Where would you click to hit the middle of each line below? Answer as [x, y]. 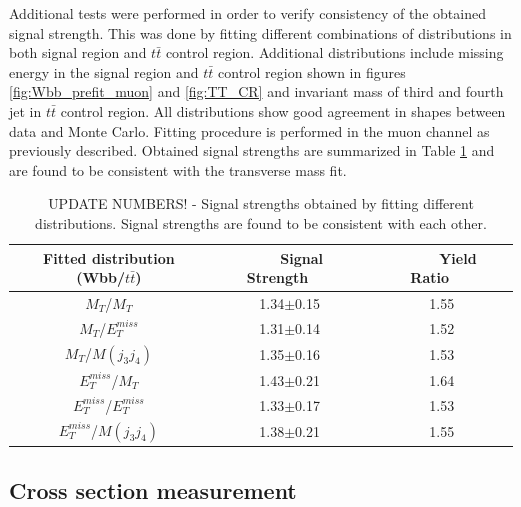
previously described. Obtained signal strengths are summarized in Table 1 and [252, 150]
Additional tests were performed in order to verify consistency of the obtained [247, 13]
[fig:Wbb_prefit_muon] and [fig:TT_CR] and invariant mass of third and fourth [256, 91]
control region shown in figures [312, 71]
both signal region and [78, 52]
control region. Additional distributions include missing [334, 52]
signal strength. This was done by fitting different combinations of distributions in [260, 32]
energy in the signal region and [104, 71]
